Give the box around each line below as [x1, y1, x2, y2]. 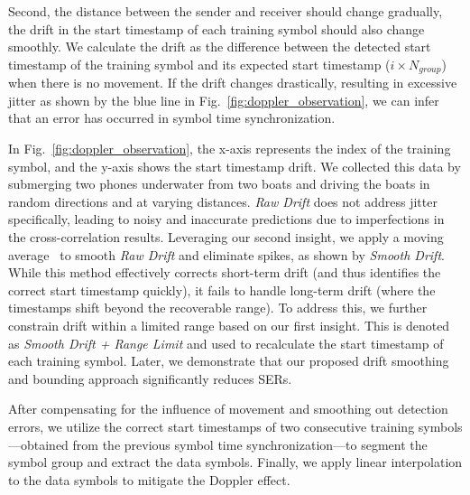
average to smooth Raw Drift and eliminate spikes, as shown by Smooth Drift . [8, 245, 445, 264]
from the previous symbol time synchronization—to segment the [72, 434, 428, 453]
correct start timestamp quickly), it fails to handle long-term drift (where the [8, 280, 436, 299]
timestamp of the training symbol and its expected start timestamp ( [8, 54, 391, 73]
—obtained [8, 434, 69, 453]
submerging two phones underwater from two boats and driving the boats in [8, 174, 430, 193]
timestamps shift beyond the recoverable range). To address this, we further [8, 298, 428, 317]
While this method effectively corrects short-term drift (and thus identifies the [8, 263, 441, 282]
